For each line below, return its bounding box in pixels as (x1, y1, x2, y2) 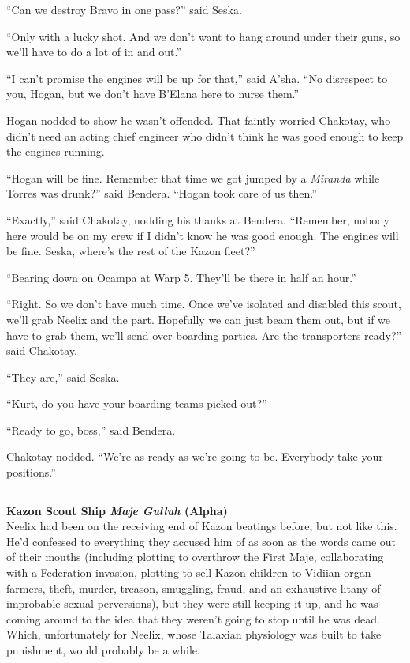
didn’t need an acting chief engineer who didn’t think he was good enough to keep (6, 127, 404, 144)
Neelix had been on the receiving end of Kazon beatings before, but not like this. (6, 518, 397, 534)
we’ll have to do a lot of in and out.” (6, 43, 182, 60)
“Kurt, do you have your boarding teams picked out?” (6, 395, 267, 412)
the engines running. (6, 143, 105, 160)
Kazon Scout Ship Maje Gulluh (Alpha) (6, 502, 228, 518)
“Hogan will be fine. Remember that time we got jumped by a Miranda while (6, 169, 380, 186)
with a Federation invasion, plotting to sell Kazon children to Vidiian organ (6, 564, 371, 581)
